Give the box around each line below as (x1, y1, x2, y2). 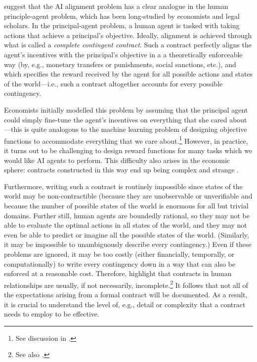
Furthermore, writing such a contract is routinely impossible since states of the (4, 181, 243, 191)
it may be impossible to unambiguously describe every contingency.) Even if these (4, 239, 252, 249)
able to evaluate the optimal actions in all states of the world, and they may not (4, 220, 247, 230)
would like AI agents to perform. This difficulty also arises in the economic (4, 155, 230, 165)
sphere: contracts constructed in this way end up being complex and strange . (4, 164, 239, 175)
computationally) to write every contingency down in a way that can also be (4, 258, 235, 269)
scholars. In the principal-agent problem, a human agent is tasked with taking (4, 20, 240, 31)
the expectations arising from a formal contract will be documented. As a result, (4, 289, 248, 299)
